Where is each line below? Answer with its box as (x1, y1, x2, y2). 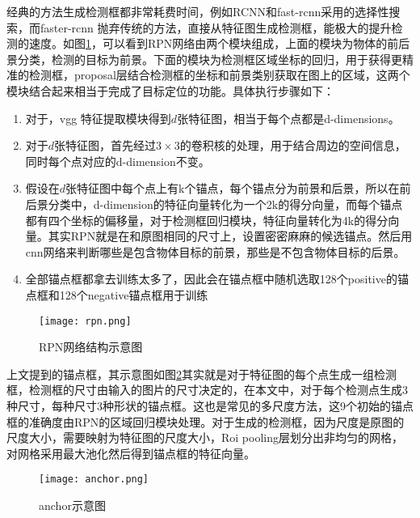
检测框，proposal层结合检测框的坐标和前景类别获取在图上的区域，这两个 (28, 66, 410, 83)
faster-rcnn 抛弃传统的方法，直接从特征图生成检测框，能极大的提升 (40, 19, 392, 36)
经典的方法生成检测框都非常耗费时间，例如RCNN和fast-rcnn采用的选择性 (6, 3, 389, 19)
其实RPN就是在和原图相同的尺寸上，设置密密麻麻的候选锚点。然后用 (48, 227, 413, 244)
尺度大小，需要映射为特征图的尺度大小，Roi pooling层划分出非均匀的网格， (6, 429, 403, 446)
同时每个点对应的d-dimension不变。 (25, 152, 210, 169)
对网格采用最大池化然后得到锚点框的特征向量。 (6, 444, 255, 461)
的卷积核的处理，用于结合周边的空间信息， (179, 137, 406, 154)
